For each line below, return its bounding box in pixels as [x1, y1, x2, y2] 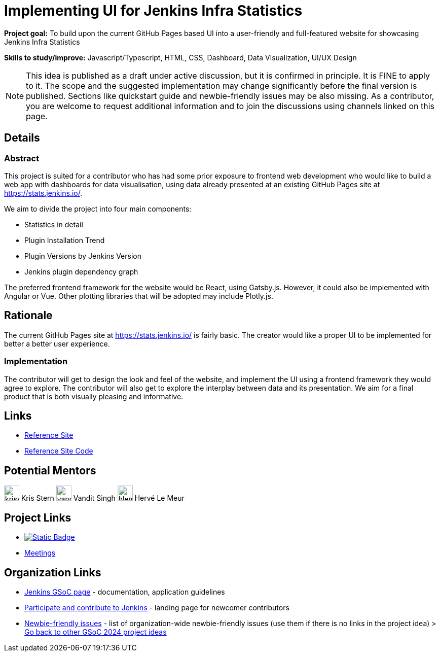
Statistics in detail [24, 220, 83, 229]
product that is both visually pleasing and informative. [4, 392, 184, 401]
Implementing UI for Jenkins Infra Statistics [4, 2, 303, 19]
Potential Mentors [4, 464, 96, 477]
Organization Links [4, 566, 101, 579]
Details [4, 131, 40, 145]
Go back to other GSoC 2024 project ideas [24, 627, 167, 636]
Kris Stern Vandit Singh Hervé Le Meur [21, 494, 185, 503]
